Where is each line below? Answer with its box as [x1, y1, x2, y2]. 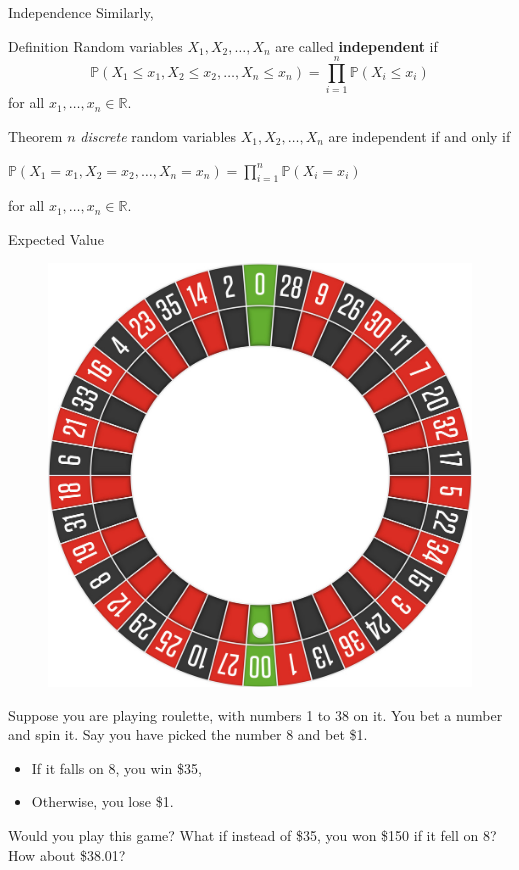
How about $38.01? [8, 844, 126, 865]
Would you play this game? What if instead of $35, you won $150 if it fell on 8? [8, 825, 497, 846]
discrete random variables [80, 125, 237, 146]
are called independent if [275, 35, 438, 56]
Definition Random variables [8, 35, 183, 56]
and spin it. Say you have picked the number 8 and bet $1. [8, 724, 368, 745]
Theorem [8, 125, 63, 146]
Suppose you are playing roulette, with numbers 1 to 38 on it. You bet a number [8, 704, 503, 725]
